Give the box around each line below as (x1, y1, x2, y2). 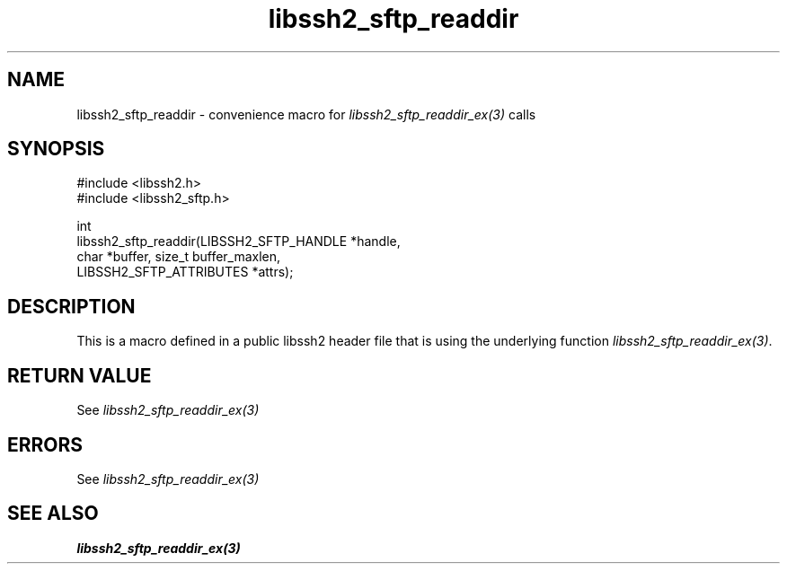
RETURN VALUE (7, 364, 152, 387)
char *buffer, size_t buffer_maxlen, (76, 249, 281, 265)
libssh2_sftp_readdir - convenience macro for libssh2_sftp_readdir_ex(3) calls (76, 106, 536, 122)
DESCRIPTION (7, 294, 136, 318)
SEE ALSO (7, 502, 99, 525)
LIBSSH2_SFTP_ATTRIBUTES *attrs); (76, 264, 294, 280)
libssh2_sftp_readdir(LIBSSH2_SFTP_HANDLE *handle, (76, 233, 401, 250)
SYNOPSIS (7, 137, 105, 161)
